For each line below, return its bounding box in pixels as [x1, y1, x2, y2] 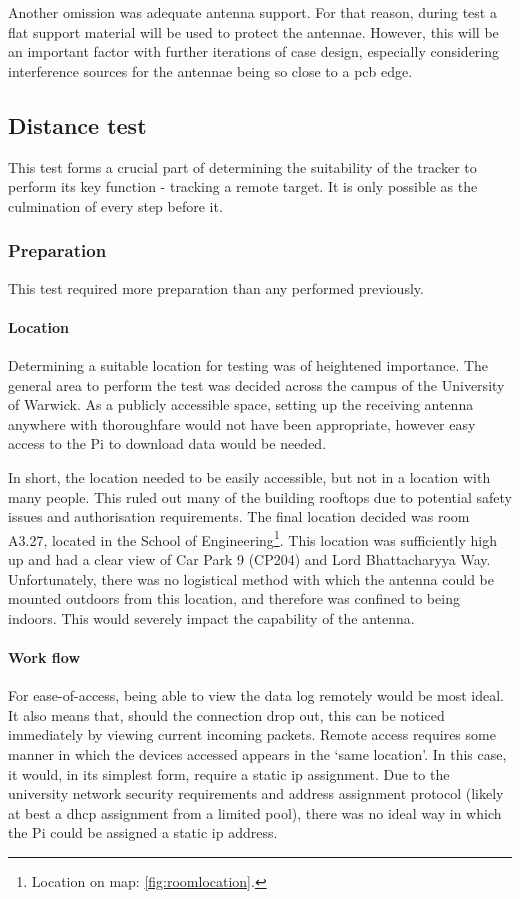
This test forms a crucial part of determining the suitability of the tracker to [8, 156, 477, 177]
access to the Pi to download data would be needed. [8, 433, 327, 454]
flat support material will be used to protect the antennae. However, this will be [8, 21, 499, 42]
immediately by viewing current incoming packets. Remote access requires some [8, 724, 496, 745]
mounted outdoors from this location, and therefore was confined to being [8, 588, 460, 609]
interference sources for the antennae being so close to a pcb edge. [8, 60, 413, 81]
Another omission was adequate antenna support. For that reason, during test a [8, 2, 497, 22]
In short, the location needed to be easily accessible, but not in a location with [8, 466, 491, 487]
